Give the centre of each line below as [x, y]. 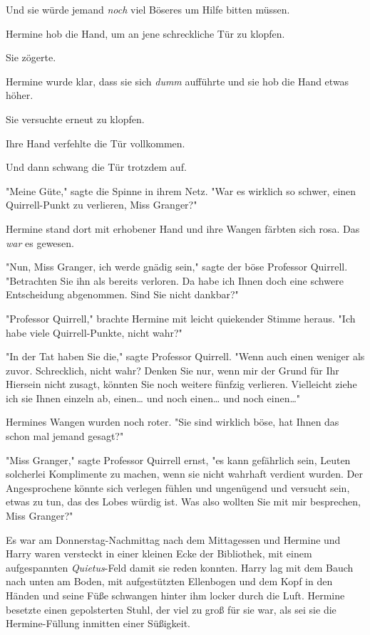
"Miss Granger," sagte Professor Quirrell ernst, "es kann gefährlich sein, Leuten [178, 460]
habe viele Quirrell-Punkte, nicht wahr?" [94, 332]
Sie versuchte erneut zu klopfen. [75, 119]
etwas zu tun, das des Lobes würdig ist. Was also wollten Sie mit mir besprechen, [183, 502]
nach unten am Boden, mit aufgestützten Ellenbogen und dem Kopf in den [169, 581]
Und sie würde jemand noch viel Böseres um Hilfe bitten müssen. [148, 9]
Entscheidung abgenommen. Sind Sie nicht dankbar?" [122, 294]
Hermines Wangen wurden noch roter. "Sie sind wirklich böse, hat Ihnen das [173, 422]
